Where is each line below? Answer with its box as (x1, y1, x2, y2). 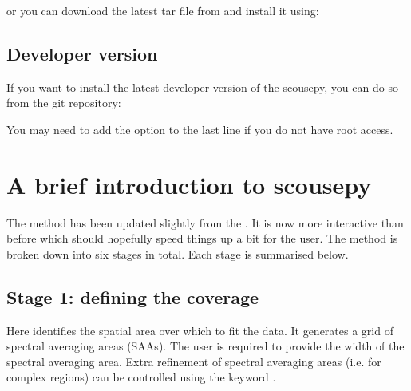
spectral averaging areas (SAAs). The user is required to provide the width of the (6, 338, 405, 354)
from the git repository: (6, 94, 121, 111)
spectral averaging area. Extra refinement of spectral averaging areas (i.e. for (6, 353, 381, 369)
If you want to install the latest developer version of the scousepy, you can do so (6, 78, 398, 95)
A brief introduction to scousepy (6, 168, 372, 200)
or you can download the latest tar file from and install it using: (6, 2, 319, 18)
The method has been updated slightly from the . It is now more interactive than (6, 214, 404, 231)
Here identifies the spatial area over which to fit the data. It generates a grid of (6, 322, 393, 338)
